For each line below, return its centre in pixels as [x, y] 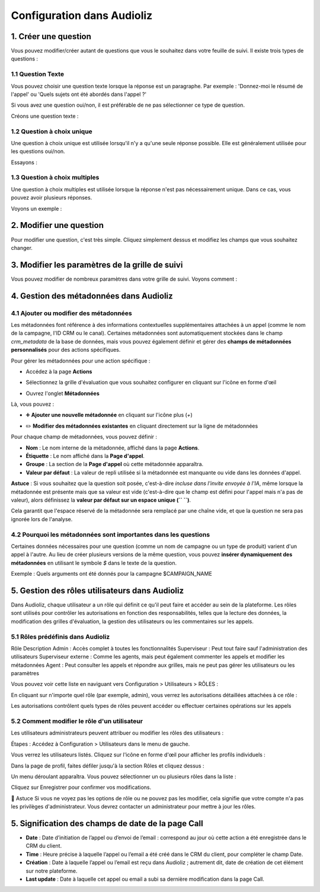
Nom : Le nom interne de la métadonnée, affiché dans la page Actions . [113, 448]
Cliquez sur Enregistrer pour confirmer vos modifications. [81, 787]
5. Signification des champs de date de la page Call [107, 823]
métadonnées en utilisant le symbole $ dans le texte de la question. [94, 563]
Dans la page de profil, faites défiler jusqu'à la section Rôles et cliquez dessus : [108, 766]
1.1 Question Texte [38, 74]
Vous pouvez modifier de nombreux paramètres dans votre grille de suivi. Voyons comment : [124, 279]
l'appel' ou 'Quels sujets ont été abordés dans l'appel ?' [79, 94]
